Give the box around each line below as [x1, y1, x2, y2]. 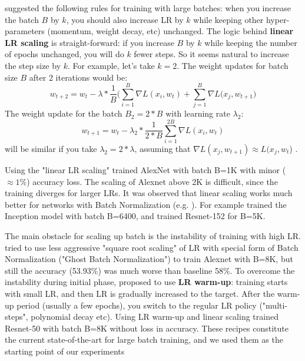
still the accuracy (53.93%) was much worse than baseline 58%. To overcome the [5, 264, 295, 276]
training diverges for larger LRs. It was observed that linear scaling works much [5, 187, 293, 199]
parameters [5, 25, 45, 37]
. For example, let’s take [67, 59, 155, 71]
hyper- [266, 13, 290, 25]
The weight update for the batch [5, 107, 122, 120]
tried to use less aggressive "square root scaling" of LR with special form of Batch [5, 241, 299, 253]
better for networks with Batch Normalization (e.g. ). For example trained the [5, 198, 287, 210]
